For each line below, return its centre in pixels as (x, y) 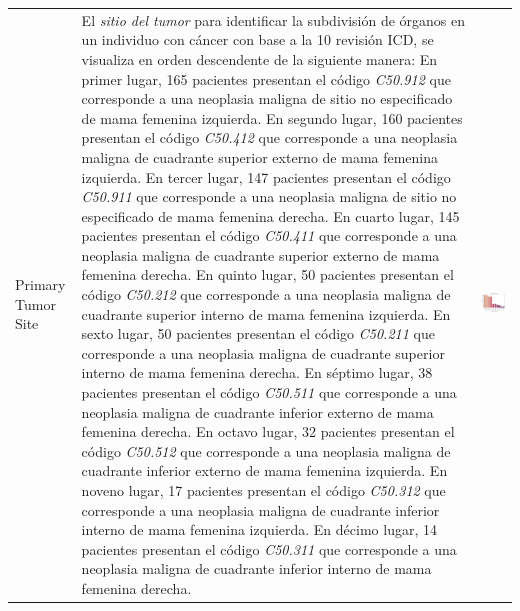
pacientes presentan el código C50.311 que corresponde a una (269, 548)
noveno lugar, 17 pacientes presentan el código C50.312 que (263, 490)
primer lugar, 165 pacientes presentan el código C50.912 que (266, 78)
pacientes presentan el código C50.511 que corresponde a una (269, 392)
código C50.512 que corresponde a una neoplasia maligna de (266, 450)
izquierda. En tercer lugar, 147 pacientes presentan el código (266, 176)
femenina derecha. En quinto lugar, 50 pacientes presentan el (267, 274)
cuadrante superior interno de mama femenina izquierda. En (266, 313)
